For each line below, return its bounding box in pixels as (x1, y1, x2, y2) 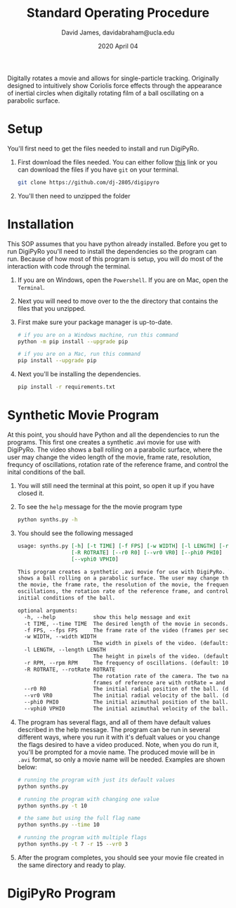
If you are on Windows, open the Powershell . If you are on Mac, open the (17, 276, 228, 284)
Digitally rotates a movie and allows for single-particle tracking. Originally (7, 74, 219, 82)
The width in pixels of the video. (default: (93, 640, 229, 647)
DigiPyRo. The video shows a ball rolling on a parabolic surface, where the (7, 445, 223, 454)
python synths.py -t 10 (17, 802, 88, 810)
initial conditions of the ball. (17, 594, 116, 601)
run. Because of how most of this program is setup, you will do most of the (7, 255, 223, 263)
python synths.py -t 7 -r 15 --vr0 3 (17, 840, 129, 848)
